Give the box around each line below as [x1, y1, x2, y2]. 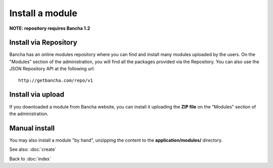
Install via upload [9, 90, 65, 99]
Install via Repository [9, 38, 78, 47]
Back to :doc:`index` [9, 155, 52, 161]
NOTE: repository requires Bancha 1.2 [9, 25, 90, 31]
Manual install [9, 124, 55, 132]
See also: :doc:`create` [9, 146, 57, 152]
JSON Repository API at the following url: [9, 66, 95, 72]
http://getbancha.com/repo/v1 [18, 77, 94, 83]
